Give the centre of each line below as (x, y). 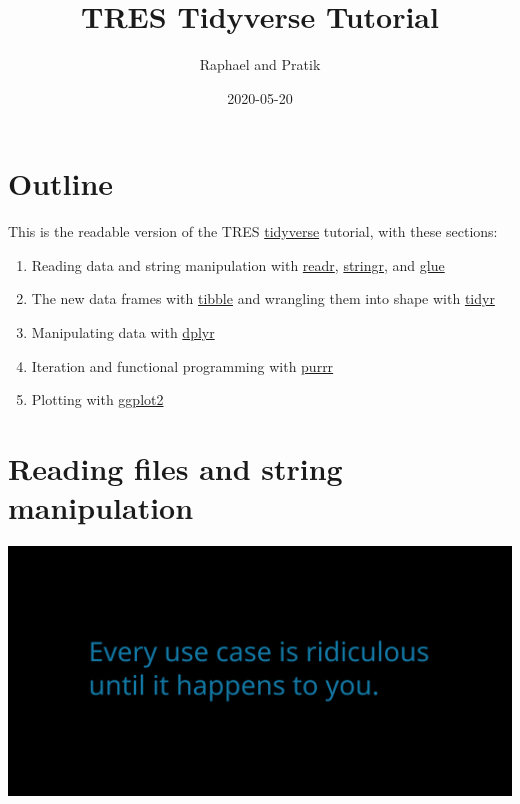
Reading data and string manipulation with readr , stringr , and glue (238, 264)
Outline (61, 183)
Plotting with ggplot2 (97, 399)
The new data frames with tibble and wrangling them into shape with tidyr (263, 298)
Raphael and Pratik (260, 64)
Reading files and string (175, 468)
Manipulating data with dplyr (123, 332)
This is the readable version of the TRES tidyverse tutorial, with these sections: (253, 231)
